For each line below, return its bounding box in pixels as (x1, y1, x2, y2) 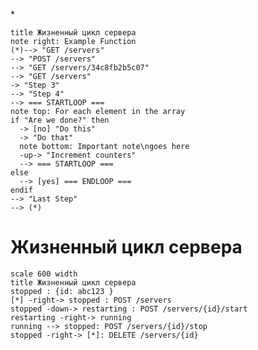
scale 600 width (10, 269, 78, 279)
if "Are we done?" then (10, 115, 110, 125)
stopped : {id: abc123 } (10, 286, 114, 296)
